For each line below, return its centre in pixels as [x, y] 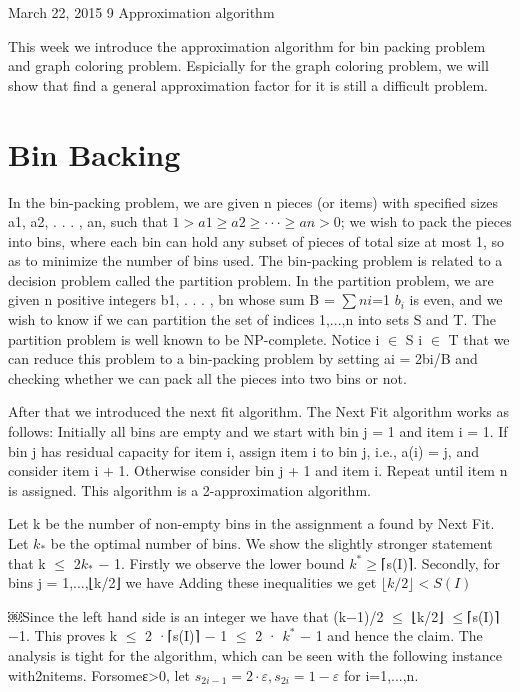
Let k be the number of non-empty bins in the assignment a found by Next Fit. [251, 523]
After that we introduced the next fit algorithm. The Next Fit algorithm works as [259, 411]
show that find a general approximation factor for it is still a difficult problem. [248, 84]
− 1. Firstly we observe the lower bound [221, 562]
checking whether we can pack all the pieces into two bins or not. [207, 377]
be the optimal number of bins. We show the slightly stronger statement [271, 543]
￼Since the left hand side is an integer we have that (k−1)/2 [196, 615]
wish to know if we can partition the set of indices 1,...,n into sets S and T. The [252, 319]
